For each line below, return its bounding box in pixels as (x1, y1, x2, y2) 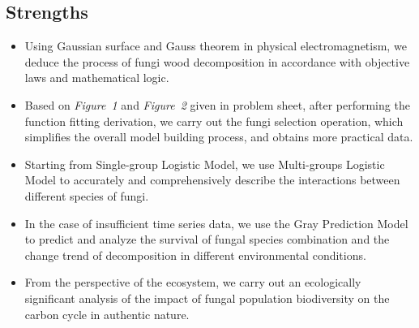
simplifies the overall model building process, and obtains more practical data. (24, 128, 413, 145)
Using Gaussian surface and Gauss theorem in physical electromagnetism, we (24, 37, 407, 54)
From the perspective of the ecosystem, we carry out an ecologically (24, 274, 361, 291)
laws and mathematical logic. (24, 69, 169, 86)
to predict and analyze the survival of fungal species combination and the (24, 231, 390, 248)
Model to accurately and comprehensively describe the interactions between (24, 171, 400, 188)
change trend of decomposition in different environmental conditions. (24, 246, 366, 263)
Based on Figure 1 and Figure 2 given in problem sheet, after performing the (24, 96, 410, 113)
